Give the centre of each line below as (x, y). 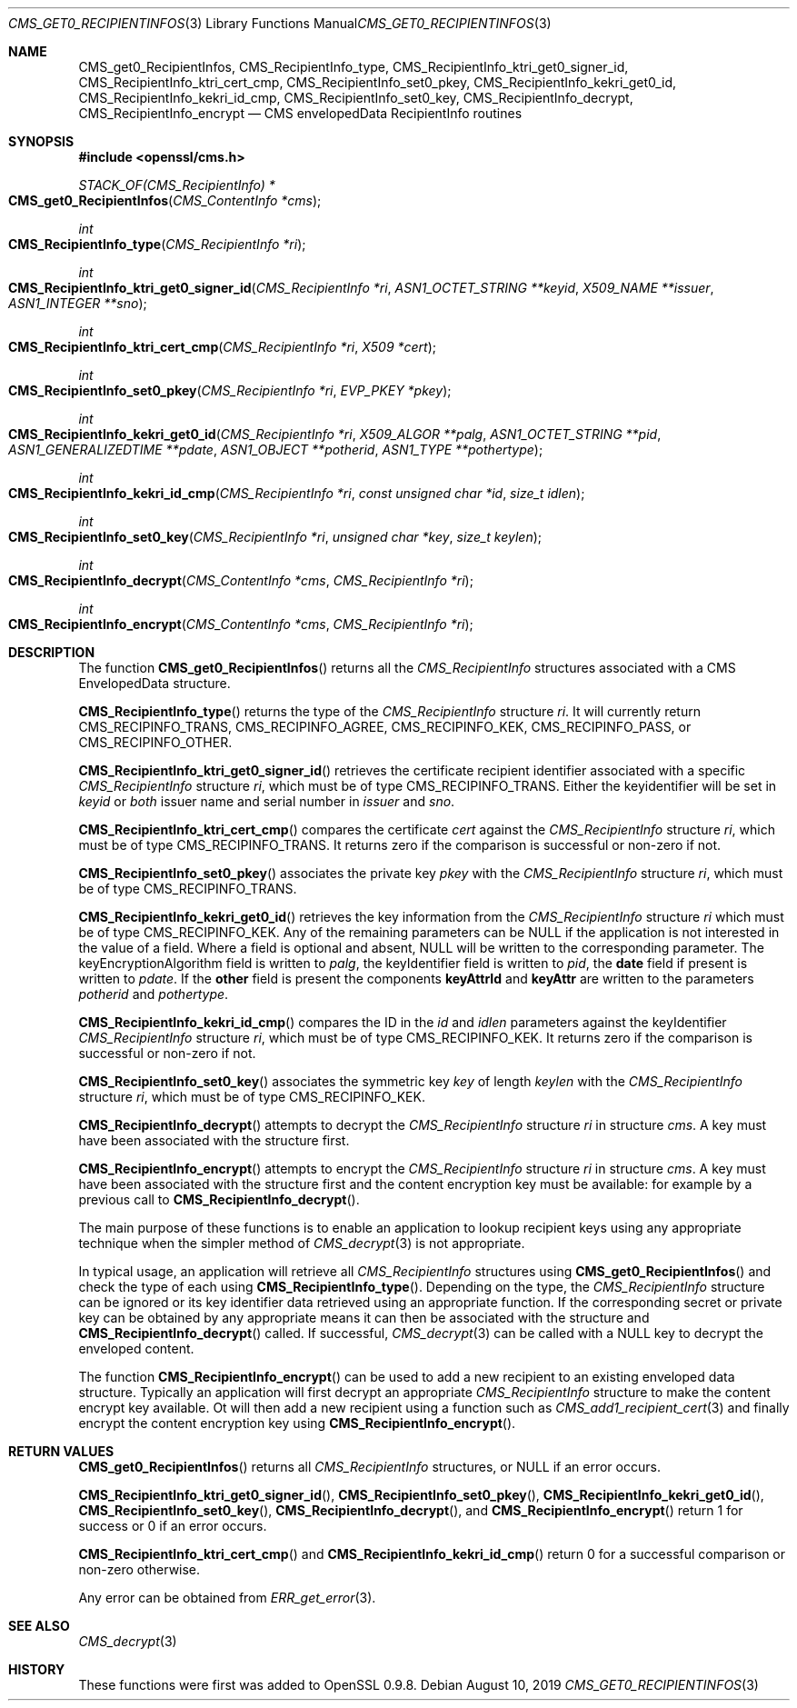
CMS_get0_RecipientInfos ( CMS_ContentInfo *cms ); (165, 200)
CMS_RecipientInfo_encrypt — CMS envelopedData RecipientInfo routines (300, 113)
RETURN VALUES (61, 1451)
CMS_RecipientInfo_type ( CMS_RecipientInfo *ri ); (157, 244)
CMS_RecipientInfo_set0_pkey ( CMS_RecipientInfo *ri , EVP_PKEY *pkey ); (230, 390)
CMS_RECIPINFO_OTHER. (155, 742)
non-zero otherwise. (139, 1569)
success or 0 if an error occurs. (173, 1526)
